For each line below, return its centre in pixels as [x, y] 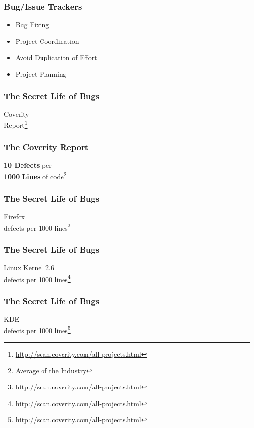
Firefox [15, 216]
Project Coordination [47, 41]
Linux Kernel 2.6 [29, 267]
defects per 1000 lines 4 [37, 278]
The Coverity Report [46, 147]
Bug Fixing [32, 25]
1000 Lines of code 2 [35, 176]
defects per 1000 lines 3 [37, 227]
